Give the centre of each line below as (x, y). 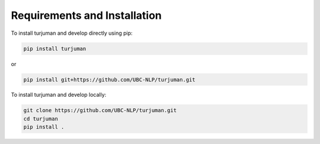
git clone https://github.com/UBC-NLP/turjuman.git (100, 110)
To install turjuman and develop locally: (59, 95)
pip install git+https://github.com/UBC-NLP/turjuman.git (109, 79)
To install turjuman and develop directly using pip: (72, 33)
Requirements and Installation (87, 15)
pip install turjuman (55, 48)
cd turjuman (41, 119)
